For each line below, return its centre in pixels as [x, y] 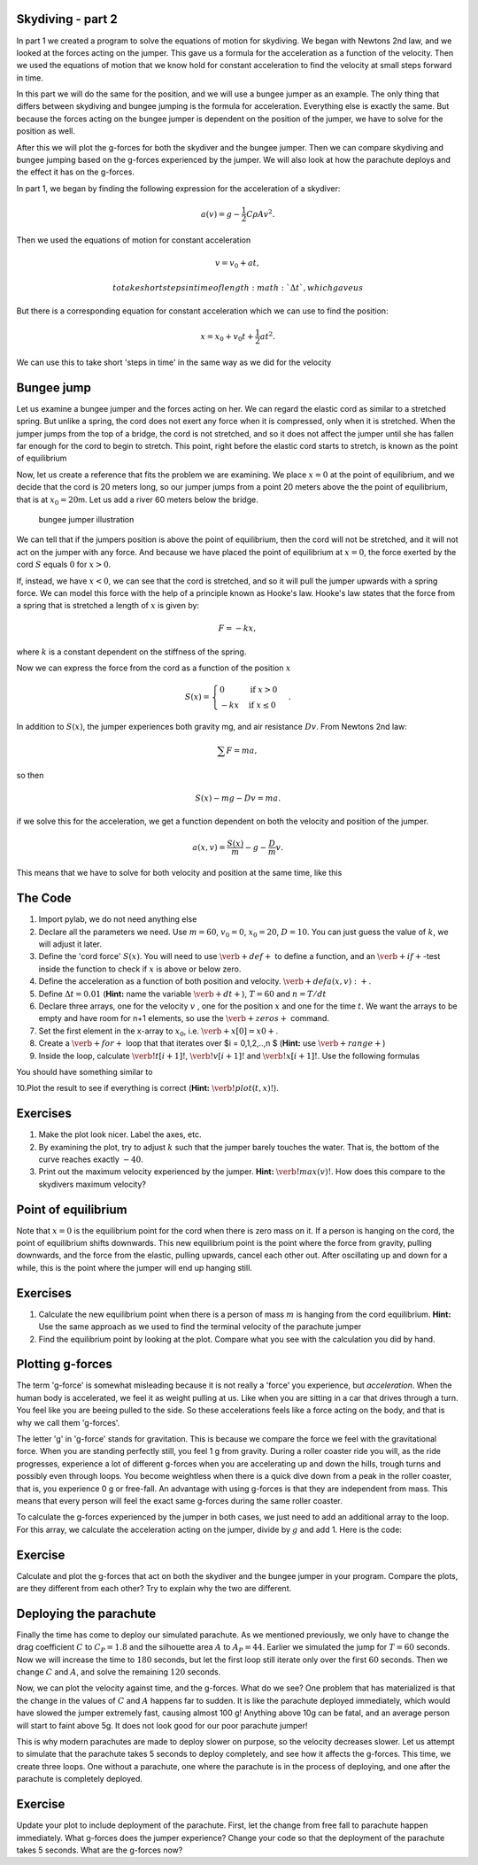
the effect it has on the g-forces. [75, 172]
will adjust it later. [70, 944]
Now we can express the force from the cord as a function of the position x [154, 668]
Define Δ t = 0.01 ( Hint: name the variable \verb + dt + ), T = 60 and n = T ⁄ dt [182, 994]
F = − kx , [237, 628]
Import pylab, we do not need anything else [118, 919]
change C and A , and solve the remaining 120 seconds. [119, 1672]
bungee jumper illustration [86, 519]
